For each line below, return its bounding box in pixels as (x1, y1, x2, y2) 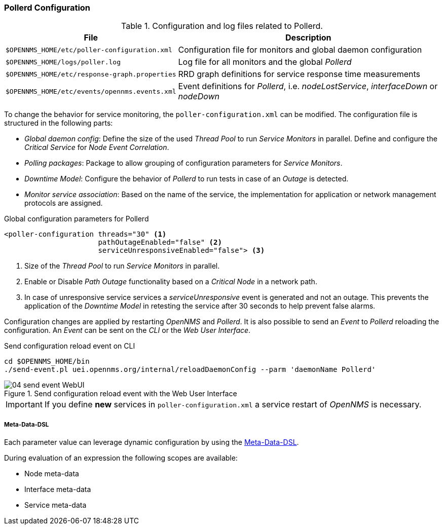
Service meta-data (24, 501, 87, 510)
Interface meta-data (24, 485, 91, 494)
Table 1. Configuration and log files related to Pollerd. (121, 21, 323, 31)
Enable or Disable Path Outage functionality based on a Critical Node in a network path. (24, 277, 317, 286)
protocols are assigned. (24, 199, 103, 208)
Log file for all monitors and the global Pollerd (178, 57, 352, 67)
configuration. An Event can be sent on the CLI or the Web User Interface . (4, 326, 251, 335)
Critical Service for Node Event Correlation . (24, 143, 169, 152)
